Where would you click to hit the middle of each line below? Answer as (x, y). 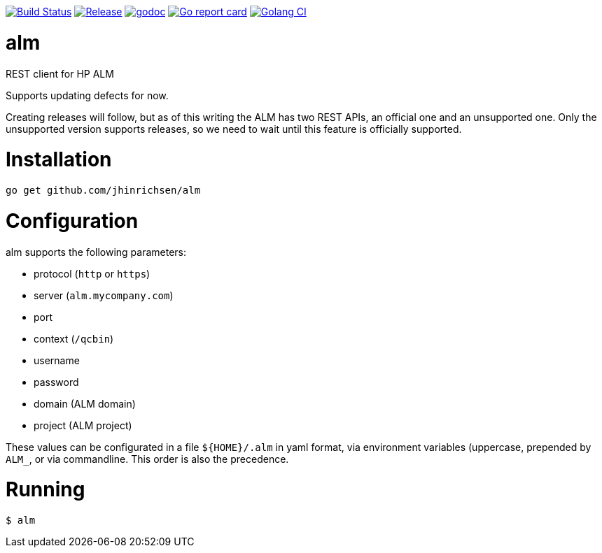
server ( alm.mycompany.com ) (104, 295)
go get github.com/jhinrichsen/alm (103, 190)
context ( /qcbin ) (74, 338)
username (57, 360)
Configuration (72, 221)
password (56, 382)
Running (45, 490)
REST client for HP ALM (60, 73)
